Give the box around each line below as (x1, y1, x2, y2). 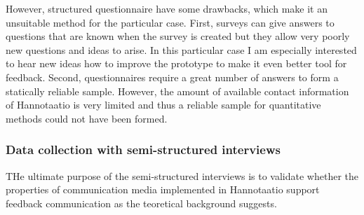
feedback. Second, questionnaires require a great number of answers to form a (6, 69, 339, 84)
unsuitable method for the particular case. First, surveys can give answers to (6, 15, 335, 29)
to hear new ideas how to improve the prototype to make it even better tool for (6, 56, 347, 71)
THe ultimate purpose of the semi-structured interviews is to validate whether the (6, 168, 358, 183)
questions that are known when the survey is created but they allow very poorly (6, 29, 350, 43)
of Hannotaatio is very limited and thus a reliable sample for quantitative (6, 97, 321, 112)
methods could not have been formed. (6, 111, 168, 125)
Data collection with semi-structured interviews (6, 141, 281, 158)
